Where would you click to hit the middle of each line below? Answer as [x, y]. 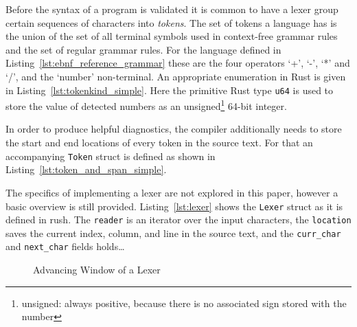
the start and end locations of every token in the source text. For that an [159, 143]
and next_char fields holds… [65, 246]
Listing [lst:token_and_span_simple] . [86, 169]
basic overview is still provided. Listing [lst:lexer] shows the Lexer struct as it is [174, 206]
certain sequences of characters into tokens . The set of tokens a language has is [171, 22]
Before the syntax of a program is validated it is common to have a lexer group [172, 9]
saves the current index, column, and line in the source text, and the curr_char [173, 233]
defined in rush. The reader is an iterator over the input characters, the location [178, 219]
